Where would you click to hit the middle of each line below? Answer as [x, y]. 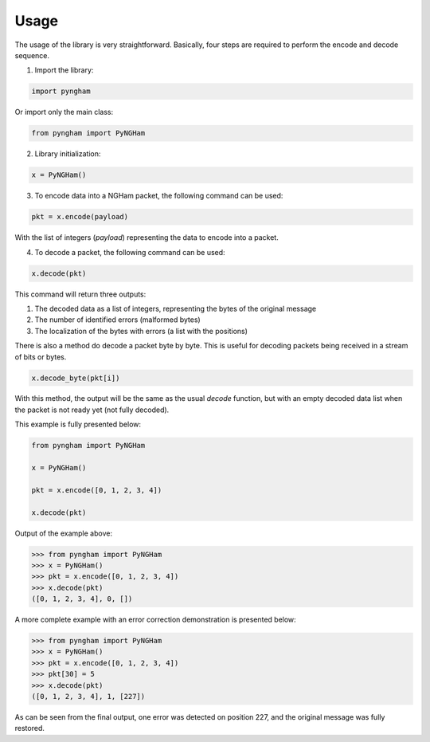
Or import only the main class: [64, 112]
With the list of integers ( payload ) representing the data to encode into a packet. [147, 238]
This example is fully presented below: [78, 424]
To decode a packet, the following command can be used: [130, 252]
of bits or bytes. [41, 357]
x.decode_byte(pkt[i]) [76, 378]
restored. [30, 728]
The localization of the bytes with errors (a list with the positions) [141, 331]
